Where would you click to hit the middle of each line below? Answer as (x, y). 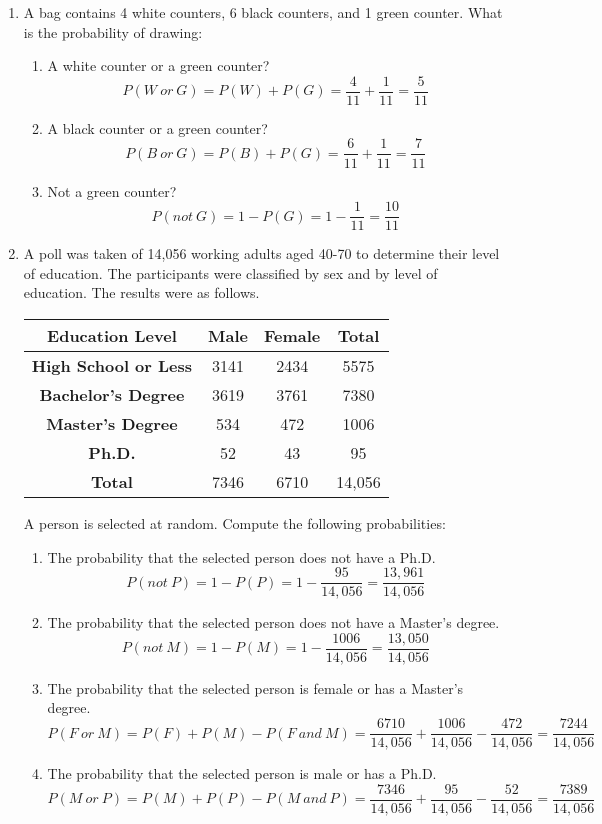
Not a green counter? (112, 190)
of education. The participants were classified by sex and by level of (230, 272)
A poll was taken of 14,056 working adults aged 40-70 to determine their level (261, 253)
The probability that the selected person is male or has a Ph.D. (242, 773)
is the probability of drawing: (113, 31)
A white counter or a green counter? (158, 65)
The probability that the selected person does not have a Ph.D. (241, 556)
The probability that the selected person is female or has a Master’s (255, 687)
